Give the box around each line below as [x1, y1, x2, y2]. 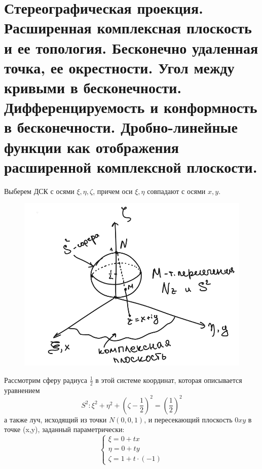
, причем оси [93, 185, 133, 196]
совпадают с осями [147, 185, 206, 196]
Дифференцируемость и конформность [4, 97, 257, 118]
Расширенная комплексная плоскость [4, 17, 252, 38]
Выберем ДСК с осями [4, 185, 74, 196]
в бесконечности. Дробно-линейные [4, 116, 238, 137]
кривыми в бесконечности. [4, 76, 182, 97]
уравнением [4, 384, 40, 395]
